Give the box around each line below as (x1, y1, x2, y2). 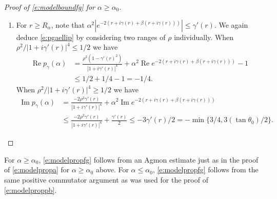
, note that (51, 19, 85, 30)
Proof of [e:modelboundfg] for (4, 2, 95, 12)
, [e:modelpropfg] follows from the (152, 164, 259, 175)
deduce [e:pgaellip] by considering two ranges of (16, 31, 166, 42)
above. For (95, 164, 129, 175)
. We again (214, 19, 248, 30)
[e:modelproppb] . (4, 184, 57, 195)
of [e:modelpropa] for (4, 164, 70, 175)
